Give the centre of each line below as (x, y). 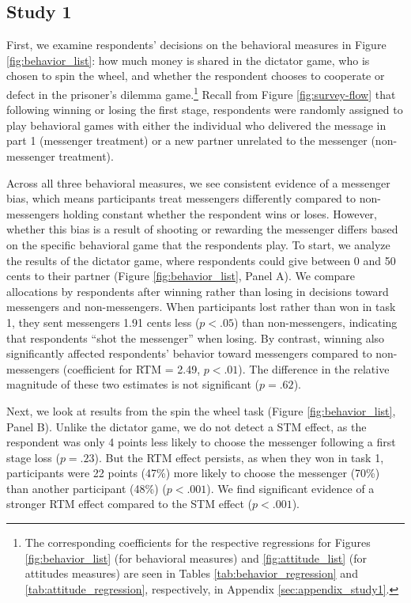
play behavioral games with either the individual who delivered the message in (196, 125)
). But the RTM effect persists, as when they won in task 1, (239, 457)
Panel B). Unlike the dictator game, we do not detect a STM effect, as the (187, 426)
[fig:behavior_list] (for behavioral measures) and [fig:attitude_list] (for (196, 557)
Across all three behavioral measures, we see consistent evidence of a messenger (198, 182)
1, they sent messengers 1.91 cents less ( (103, 322)
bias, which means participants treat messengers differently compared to (181, 198)
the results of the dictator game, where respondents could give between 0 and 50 (201, 260)
